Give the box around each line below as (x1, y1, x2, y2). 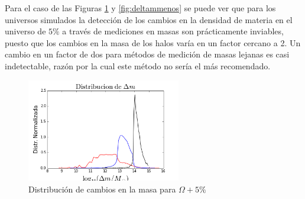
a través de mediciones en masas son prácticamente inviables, (62, 25, 284, 37)
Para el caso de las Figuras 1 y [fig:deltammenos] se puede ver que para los (5, 2, 276, 14)
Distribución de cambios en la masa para (28, 182, 176, 195)
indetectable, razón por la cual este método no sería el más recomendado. (5, 59, 271, 72)
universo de (5, 25, 46, 37)
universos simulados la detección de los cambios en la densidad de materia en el (5, 13, 293, 25)
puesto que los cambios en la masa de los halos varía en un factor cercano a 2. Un (5, 36, 301, 49)
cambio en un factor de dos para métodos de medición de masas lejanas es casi (5, 48, 290, 60)
